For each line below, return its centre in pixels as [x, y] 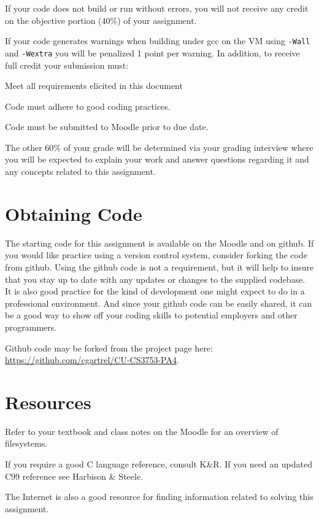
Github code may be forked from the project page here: [109, 348]
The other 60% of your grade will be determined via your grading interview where [159, 147]
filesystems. [26, 443]
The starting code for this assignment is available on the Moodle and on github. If [159, 243]
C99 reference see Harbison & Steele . [74, 476]
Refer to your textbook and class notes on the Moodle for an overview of [142, 431]
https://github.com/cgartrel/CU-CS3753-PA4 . [92, 360]
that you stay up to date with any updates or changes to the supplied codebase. [155, 279]
